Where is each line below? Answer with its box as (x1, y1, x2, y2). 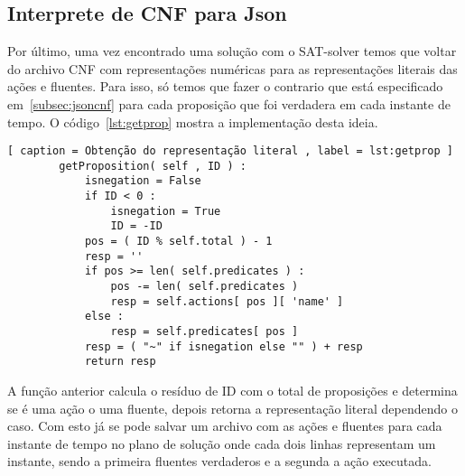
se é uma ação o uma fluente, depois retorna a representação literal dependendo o (7, 398, 458, 417)
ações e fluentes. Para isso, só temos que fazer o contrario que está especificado (7, 77, 443, 96)
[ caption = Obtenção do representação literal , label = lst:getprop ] (7, 145, 453, 158)
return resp (84, 355, 156, 369)
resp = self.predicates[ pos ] (110, 325, 299, 339)
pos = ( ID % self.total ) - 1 (84, 235, 273, 248)
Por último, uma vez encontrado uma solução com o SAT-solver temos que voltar (7, 42, 457, 61)
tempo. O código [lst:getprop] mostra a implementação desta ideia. (7, 112, 378, 131)
